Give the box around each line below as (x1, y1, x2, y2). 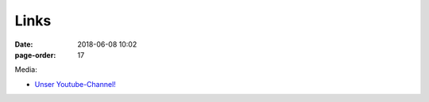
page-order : (14, 50, 56, 59)
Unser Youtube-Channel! (34, 79, 117, 89)
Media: (14, 65, 37, 74)
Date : (14, 40, 33, 49)
